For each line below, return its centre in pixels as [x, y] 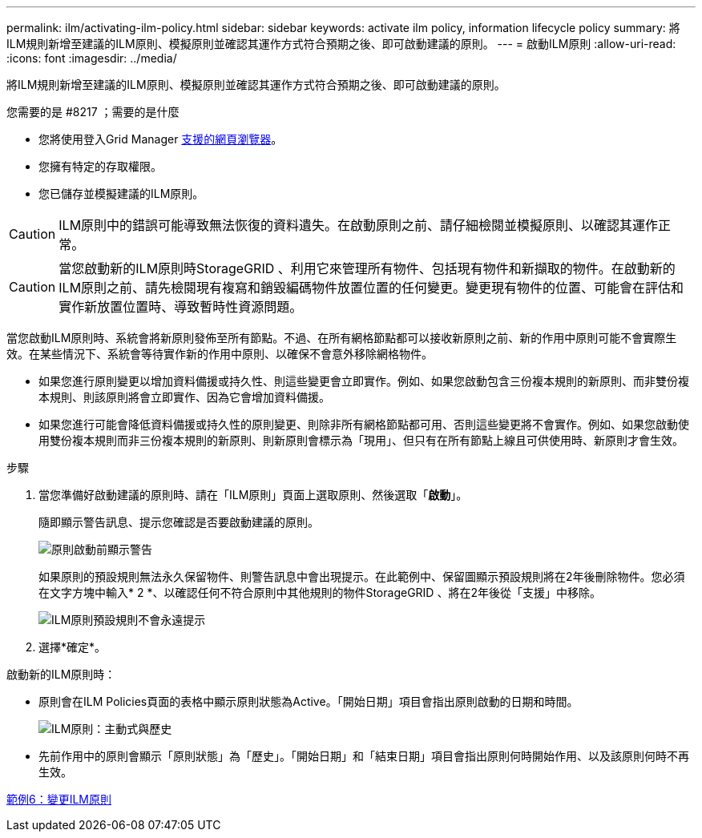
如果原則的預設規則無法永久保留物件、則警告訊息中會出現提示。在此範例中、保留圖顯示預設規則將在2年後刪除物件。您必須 [362, 576]
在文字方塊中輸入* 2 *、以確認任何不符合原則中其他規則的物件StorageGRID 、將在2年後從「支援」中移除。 [320, 592]
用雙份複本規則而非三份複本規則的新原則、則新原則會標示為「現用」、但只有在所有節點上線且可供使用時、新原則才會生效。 [361, 440]
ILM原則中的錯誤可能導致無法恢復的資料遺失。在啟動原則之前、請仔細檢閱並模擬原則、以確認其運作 [359, 225]
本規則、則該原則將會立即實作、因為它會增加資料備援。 [184, 397]
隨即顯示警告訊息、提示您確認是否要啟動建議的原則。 [179, 522]
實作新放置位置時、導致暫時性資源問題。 [181, 307]
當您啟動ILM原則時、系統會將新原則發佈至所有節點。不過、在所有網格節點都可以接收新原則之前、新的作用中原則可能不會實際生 [342, 338]
